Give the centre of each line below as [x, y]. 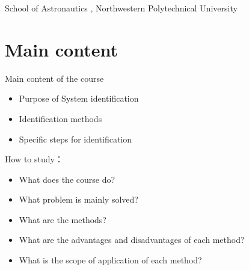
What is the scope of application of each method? [110, 260]
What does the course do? [67, 179]
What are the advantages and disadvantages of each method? [132, 240]
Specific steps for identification [75, 139]
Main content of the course [54, 78]
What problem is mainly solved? [78, 199]
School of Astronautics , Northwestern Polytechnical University [121, 8]
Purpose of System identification [79, 98]
